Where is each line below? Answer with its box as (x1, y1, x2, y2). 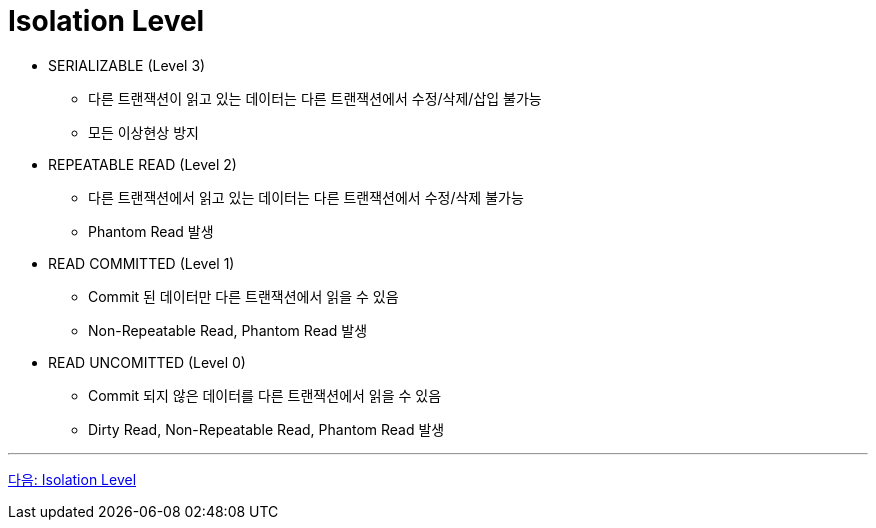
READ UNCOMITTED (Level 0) (48, 353, 246, 371)
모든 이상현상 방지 (88, 123, 199, 141)
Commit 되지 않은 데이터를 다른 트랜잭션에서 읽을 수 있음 (88, 386, 442, 404)
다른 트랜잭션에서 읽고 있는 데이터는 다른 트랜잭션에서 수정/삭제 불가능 (88, 188, 524, 206)
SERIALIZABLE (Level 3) (48, 56, 206, 74)
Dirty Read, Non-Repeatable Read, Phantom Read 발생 (88, 420, 445, 438)
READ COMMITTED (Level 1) (48, 254, 235, 272)
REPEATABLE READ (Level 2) (48, 155, 237, 173)
